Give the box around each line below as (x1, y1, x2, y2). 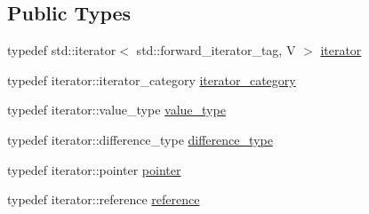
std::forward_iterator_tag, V (136, 41, 296, 59)
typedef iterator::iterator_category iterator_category (7, 70, 296, 89)
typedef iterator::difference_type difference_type (7, 130, 273, 148)
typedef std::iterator (7, 41, 116, 59)
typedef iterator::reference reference (7, 190, 200, 209)
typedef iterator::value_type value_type (7, 100, 226, 119)
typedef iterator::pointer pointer (7, 160, 181, 178)
